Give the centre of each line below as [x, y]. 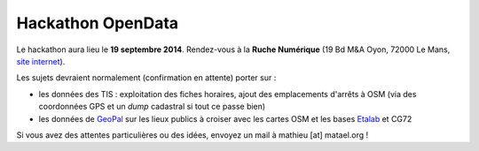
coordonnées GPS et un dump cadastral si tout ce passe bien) [152, 107]
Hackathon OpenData [98, 23]
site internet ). [41, 61]
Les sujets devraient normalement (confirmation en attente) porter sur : [146, 78]
